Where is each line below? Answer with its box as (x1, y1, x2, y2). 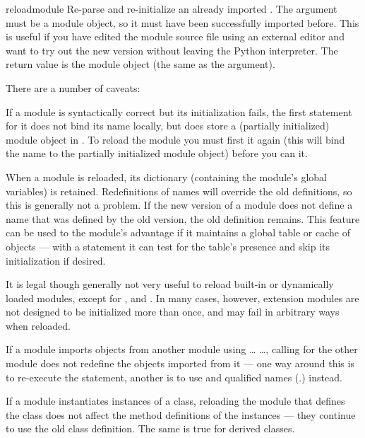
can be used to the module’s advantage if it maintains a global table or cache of (6, 225, 350, 240)
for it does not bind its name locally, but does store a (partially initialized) (6, 118, 330, 133)
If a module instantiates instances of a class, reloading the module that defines (6, 393, 345, 408)
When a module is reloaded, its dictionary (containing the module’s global (6, 169, 327, 184)
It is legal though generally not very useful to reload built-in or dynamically (6, 277, 334, 292)
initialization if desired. (6, 253, 106, 267)
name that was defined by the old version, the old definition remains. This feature (6, 211, 360, 226)
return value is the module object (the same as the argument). (6, 57, 275, 71)
